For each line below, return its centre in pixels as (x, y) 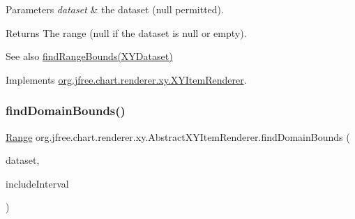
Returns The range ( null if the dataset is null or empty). (126, 32)
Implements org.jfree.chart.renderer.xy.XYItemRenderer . (126, 79)
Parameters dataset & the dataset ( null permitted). (115, 9)
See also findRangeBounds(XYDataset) (89, 56)
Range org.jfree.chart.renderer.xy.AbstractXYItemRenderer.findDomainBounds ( (178, 136)
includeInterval (37, 183)
